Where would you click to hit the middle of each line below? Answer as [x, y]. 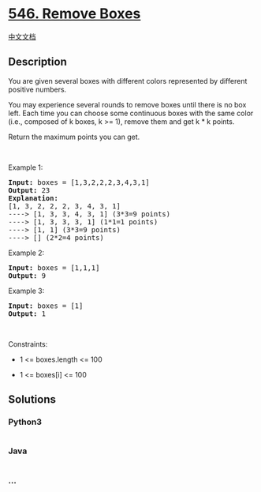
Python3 [25, 422]
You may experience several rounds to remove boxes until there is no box [127, 104]
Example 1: [26, 167]
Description [37, 62]
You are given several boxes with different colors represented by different [128, 81]
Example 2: [26, 253]
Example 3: [26, 291]
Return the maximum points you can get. [74, 137]
